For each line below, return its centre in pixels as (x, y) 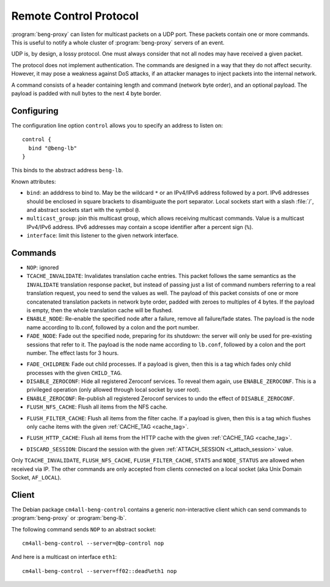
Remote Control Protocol (75, 16)
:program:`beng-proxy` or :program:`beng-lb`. (69, 518)
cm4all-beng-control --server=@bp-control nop (93, 543)
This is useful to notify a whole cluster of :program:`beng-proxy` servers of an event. (118, 42)
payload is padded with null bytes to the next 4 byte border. (86, 93)
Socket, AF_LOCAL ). (36, 477)
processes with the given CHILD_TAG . (74, 373)
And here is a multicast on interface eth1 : (64, 557)
